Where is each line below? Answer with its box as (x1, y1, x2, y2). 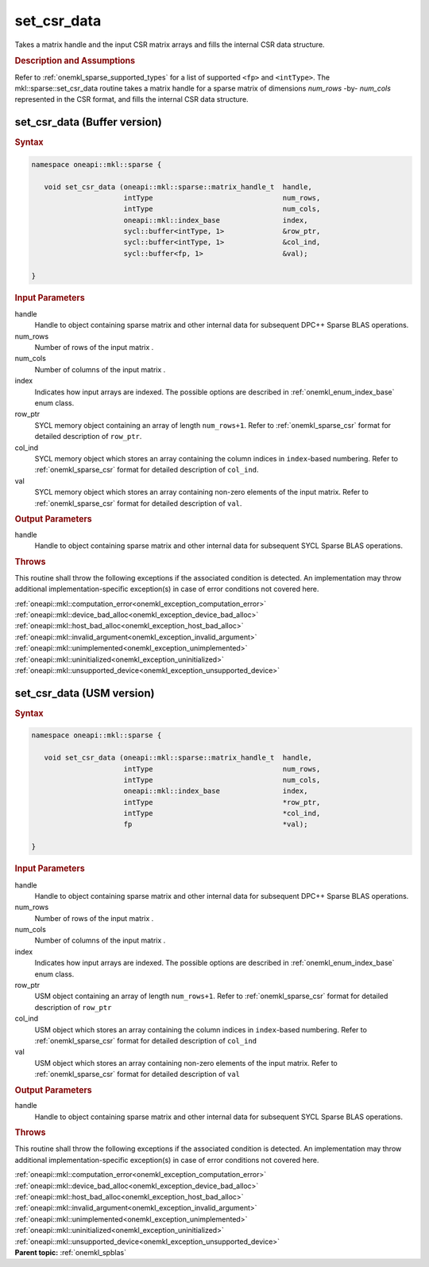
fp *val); (123, 820, 308, 829)
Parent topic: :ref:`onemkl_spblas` (14, 1247, 127, 1257)
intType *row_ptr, (123, 798, 321, 806)
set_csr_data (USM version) (14, 686, 155, 700)
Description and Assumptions (14, 56, 135, 67)
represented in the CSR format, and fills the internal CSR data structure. (14, 95, 249, 104)
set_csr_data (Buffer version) (14, 115, 162, 129)
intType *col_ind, (123, 809, 321, 818)
